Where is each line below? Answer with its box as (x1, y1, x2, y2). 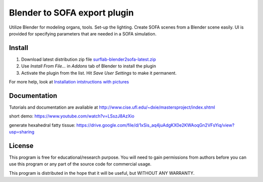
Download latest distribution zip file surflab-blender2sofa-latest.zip (21, 56, 156, 62)
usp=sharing (9, 129, 35, 135)
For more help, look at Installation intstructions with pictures (9, 79, 129, 85)
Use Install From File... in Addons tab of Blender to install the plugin (21, 63, 156, 69)
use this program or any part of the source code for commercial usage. (9, 161, 152, 167)
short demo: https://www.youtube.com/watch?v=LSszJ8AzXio (9, 113, 135, 119)
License (9, 141, 34, 150)
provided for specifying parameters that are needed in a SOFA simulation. (9, 31, 157, 36)
